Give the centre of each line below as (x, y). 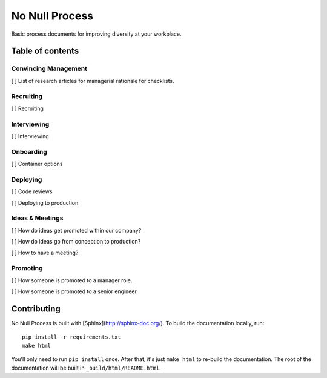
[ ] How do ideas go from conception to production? (76, 242)
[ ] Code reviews (32, 191)
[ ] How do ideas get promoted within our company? (76, 230)
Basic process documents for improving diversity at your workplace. (96, 34)
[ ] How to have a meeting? (45, 253)
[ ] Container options (37, 164)
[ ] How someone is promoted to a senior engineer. (75, 291)
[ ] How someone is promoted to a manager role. (72, 280)
